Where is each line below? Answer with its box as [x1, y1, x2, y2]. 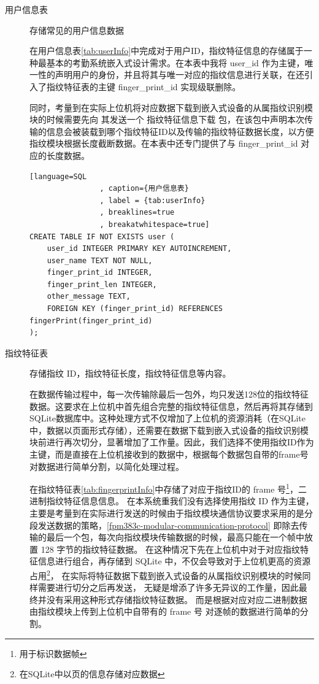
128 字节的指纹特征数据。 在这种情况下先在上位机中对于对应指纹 [40, 542, 300, 555]
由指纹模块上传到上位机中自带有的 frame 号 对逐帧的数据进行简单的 [29, 605, 300, 618]
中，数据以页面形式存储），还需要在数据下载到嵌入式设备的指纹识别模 [29, 423, 309, 436]
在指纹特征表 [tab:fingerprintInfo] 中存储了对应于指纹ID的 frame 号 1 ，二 [29, 481, 307, 495]
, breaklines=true [99, 208, 175, 217]
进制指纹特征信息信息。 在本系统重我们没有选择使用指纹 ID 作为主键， [29, 494, 314, 507]
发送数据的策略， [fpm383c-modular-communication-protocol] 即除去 [37, 518, 299, 531]
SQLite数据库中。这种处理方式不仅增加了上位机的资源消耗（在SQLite [29, 412, 306, 425]
